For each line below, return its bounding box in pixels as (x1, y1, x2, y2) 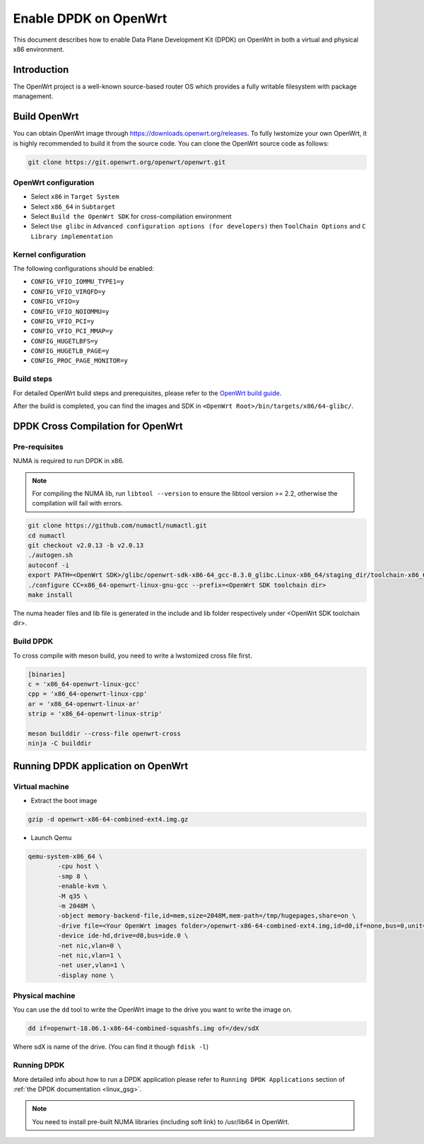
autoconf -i (28, 561, 70, 569)
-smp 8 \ (57, 872, 88, 880)
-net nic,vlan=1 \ (57, 951, 122, 959)
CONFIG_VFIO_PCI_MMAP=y (30, 327, 113, 335)
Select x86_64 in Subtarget (30, 202, 116, 211)
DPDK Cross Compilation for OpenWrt (13, 420, 183, 432)
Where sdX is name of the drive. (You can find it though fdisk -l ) (13, 1043, 209, 1051)
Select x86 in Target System (30, 192, 119, 201)
